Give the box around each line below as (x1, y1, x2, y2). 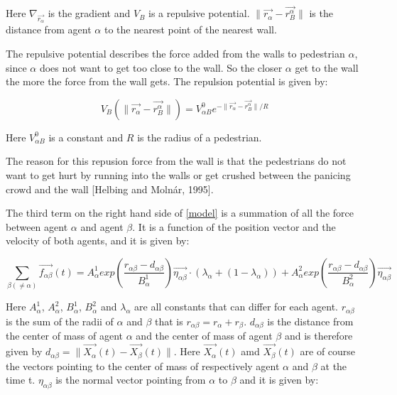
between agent (6, 219, 68, 234)
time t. (6, 372, 36, 387)
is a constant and (48, 129, 124, 144)
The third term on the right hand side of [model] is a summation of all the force (6, 205, 354, 220)
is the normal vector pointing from (55, 372, 206, 387)
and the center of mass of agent (136, 328, 273, 343)
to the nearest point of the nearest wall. (104, 22, 277, 37)
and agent (80, 219, 124, 234)
